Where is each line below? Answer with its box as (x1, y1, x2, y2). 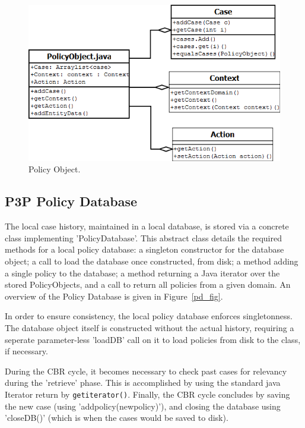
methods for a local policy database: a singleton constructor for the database (5, 243, 284, 256)
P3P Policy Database (5, 192, 138, 210)
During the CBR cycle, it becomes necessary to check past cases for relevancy (5, 364, 287, 377)
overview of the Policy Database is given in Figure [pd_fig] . (5, 289, 223, 302)
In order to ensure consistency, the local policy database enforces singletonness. (5, 310, 293, 322)
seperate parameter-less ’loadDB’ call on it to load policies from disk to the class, (5, 333, 301, 345)
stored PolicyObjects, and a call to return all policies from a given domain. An (5, 278, 291, 291)
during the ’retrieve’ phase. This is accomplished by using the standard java (5, 376, 281, 389)
